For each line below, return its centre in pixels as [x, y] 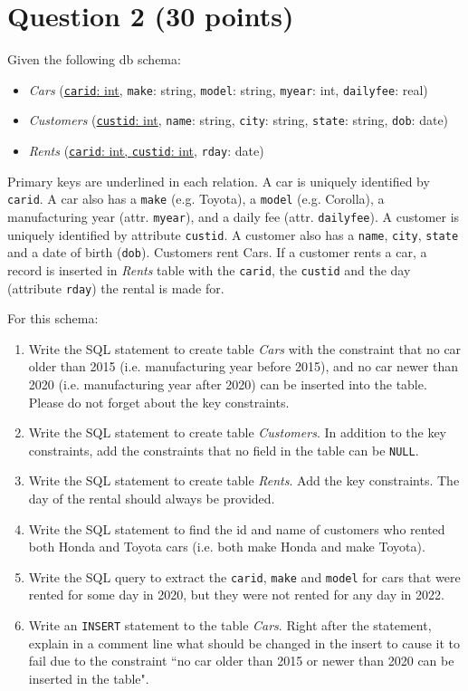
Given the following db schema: [94, 59]
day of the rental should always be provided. [152, 499]
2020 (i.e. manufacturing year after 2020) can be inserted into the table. [228, 384]
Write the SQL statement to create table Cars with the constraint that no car [245, 348]
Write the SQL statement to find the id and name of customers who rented [237, 528]
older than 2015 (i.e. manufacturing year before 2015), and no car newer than [244, 366]
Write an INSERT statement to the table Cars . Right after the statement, [230, 625]
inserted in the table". [89, 678]
